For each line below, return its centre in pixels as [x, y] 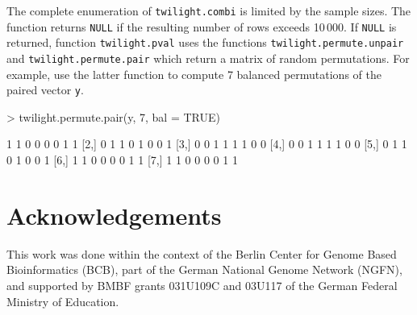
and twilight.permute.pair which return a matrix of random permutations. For [208, 58]
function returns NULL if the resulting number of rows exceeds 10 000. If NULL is [202, 26]
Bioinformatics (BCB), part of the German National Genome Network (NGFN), [204, 269]
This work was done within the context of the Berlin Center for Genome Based [202, 253]
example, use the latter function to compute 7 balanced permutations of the [194, 74]
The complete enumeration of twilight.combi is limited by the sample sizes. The [209, 10]
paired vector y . [45, 90]
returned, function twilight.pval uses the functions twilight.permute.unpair [205, 42]
